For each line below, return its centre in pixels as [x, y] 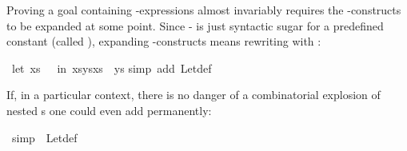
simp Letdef [44, 137]
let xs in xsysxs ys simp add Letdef [112, 68]
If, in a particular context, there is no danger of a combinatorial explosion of [194, 95]
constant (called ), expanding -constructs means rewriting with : [164, 41]
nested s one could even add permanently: [109, 110]
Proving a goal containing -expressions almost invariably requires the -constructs [204, 10]
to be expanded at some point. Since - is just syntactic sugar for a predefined [195, 25]
